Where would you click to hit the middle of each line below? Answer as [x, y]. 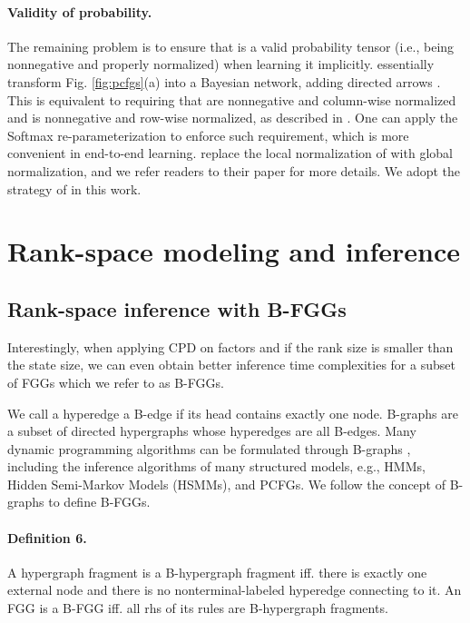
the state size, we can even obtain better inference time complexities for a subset [231, 365]
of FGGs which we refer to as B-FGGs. [116, 382]
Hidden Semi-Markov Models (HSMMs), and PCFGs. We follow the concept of [226, 484]
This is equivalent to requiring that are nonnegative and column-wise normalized [232, 99]
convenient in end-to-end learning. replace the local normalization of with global [230, 153]
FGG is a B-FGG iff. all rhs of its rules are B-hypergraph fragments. [198, 608]
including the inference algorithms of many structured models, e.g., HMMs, [216, 466]
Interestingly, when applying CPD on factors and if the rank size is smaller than [230, 346]
